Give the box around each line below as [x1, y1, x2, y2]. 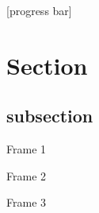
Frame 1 [6, 141, 47, 157]
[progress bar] [6, 2, 72, 18]
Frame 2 [6, 167, 47, 184]
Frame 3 [6, 194, 47, 211]
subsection [6, 103, 93, 128]
